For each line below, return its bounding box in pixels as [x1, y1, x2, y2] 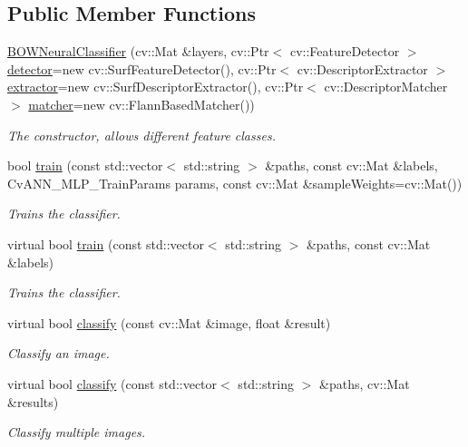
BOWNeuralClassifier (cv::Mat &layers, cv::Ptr [7, 42, 269, 61]
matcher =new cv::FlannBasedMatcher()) [28, 94, 255, 113]
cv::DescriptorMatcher [324, 77, 448, 96]
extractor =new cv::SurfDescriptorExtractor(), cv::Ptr [7, 77, 304, 96]
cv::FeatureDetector [289, 42, 400, 61]
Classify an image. [7, 344, 110, 363]
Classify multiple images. [7, 423, 146, 442]
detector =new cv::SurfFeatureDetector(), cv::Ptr [7, 59, 277, 78]
